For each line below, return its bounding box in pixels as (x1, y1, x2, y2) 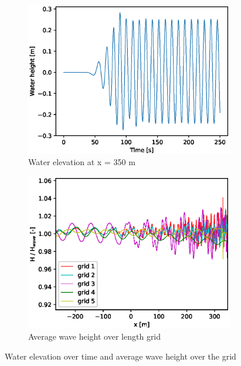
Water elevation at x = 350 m (28, 156, 135, 168)
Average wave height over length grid (28, 330, 161, 343)
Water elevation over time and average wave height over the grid (5, 350, 236, 362)
